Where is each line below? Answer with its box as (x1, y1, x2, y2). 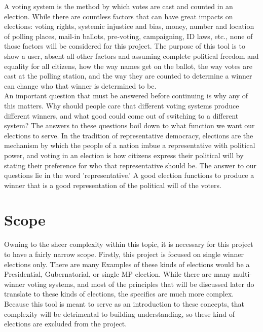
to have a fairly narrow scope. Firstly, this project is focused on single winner (4, 249, 244, 259)
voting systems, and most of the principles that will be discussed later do (27, 278, 254, 289)
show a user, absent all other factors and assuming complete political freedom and (4, 50, 259, 61)
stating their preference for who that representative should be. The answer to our (4, 160, 257, 170)
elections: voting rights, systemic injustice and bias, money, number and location (4, 21, 254, 31)
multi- (233, 269, 252, 279)
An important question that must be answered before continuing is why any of (4, 90, 248, 101)
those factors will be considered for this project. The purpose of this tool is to (4, 41, 245, 51)
